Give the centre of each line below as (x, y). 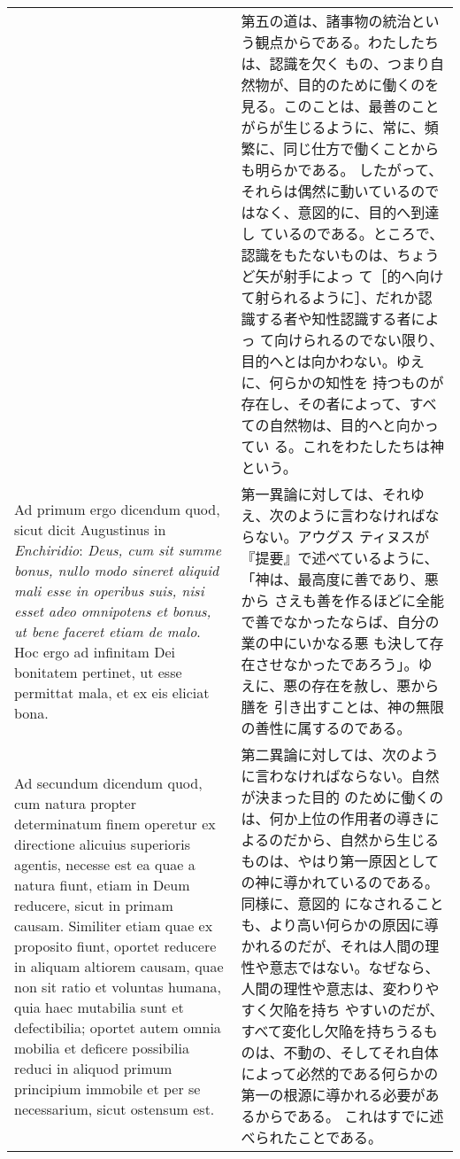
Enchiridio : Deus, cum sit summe (118, 549)
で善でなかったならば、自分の (340, 622)
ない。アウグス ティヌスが (342, 537)
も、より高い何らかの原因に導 (340, 925)
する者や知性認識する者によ (347, 319)
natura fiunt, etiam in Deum (102, 884)
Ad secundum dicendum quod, (108, 782)
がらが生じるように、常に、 (333, 127)
